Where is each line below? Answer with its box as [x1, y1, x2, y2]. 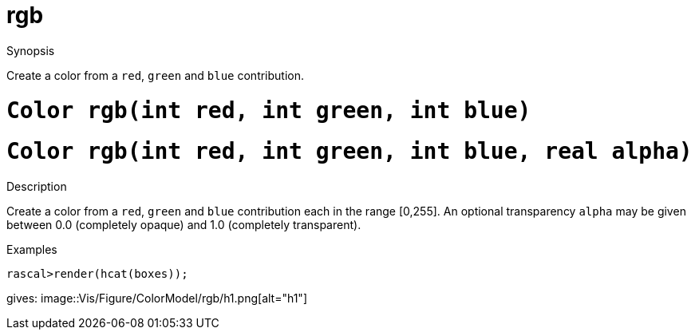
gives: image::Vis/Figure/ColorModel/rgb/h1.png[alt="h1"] [6, 291, 308, 305]
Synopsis [6, 43, 55, 57]
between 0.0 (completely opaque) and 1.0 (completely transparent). [6, 218, 361, 231]
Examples [6, 243, 57, 256]
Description [6, 180, 67, 193]
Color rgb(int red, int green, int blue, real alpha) [6, 138, 693, 165]
